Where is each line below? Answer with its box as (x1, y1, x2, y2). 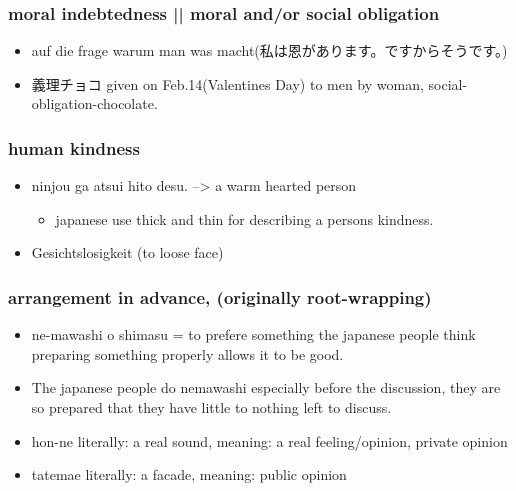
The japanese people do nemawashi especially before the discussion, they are (31, 377, 501, 398)
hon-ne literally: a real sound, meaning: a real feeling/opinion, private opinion (31, 430, 508, 451)
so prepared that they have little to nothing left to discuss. (31, 397, 392, 417)
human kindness (8, 135, 140, 160)
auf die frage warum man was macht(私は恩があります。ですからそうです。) (31, 40, 508, 61)
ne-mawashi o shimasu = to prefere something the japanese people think (31, 324, 476, 345)
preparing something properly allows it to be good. (31, 343, 344, 364)
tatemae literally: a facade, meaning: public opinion (31, 464, 347, 485)
